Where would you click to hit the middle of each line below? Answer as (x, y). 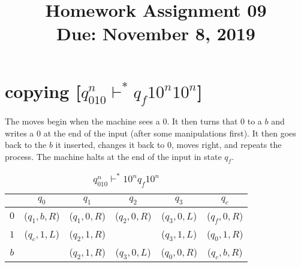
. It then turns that (202, 121)
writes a (19, 133)
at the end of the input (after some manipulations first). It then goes (170, 133)
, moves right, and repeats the (227, 145)
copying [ (43, 91)
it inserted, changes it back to (110, 145)
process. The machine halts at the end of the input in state (113, 156)
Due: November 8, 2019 (156, 33)
